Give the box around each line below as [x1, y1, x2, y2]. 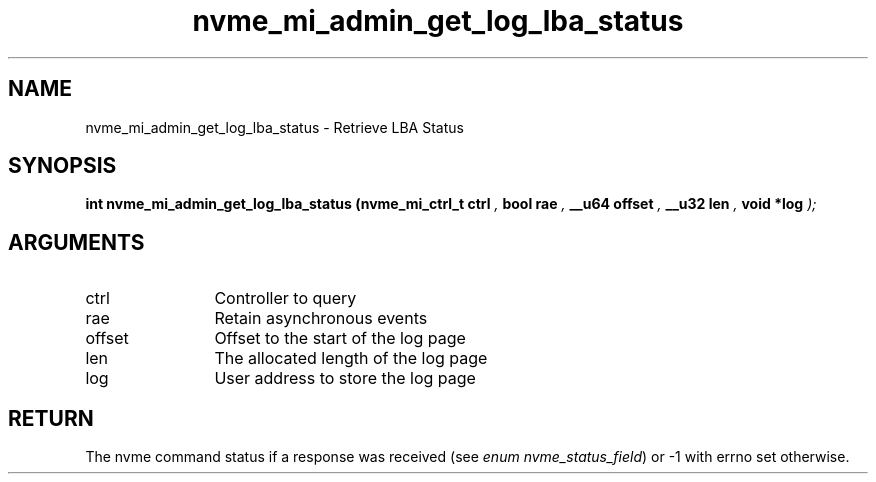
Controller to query [214, 288, 357, 309]
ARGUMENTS [8, 229, 145, 255]
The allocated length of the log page [214, 348, 488, 369]
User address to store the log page [214, 368, 476, 389]
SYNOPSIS [8, 153, 117, 179]
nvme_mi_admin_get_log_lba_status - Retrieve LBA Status [85, 118, 464, 136]
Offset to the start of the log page [214, 328, 466, 349]
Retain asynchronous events [214, 308, 428, 329]
